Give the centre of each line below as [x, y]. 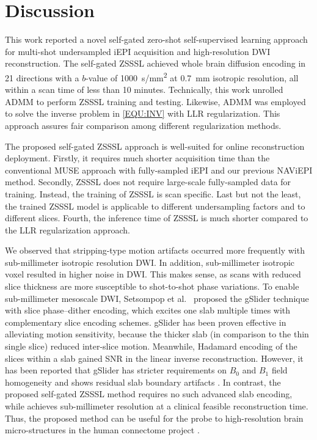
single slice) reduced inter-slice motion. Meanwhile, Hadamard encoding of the [151, 346]
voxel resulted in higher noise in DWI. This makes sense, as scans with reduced [153, 274]
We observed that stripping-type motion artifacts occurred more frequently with [155, 250]
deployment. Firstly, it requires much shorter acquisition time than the [137, 158]
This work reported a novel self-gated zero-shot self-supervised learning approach [156, 39]
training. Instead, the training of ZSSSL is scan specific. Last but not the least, [153, 193]
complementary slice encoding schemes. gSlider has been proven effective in [146, 322]
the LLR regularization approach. [67, 229]
